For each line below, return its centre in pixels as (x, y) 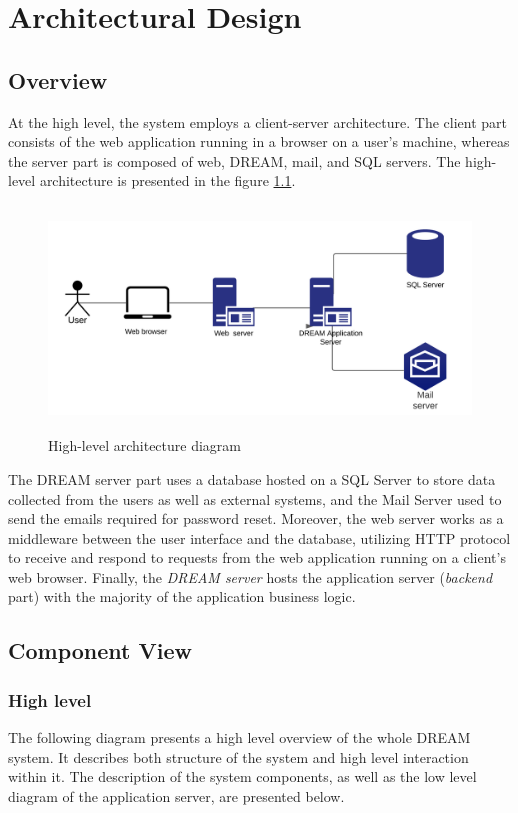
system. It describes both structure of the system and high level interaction (238, 756)
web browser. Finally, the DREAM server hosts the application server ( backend (250, 576)
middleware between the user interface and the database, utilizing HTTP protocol (259, 537)
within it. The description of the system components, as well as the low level (242, 776)
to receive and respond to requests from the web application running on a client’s (257, 557)
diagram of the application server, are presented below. (176, 795)
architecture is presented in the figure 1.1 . (167, 180)
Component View (100, 650)
